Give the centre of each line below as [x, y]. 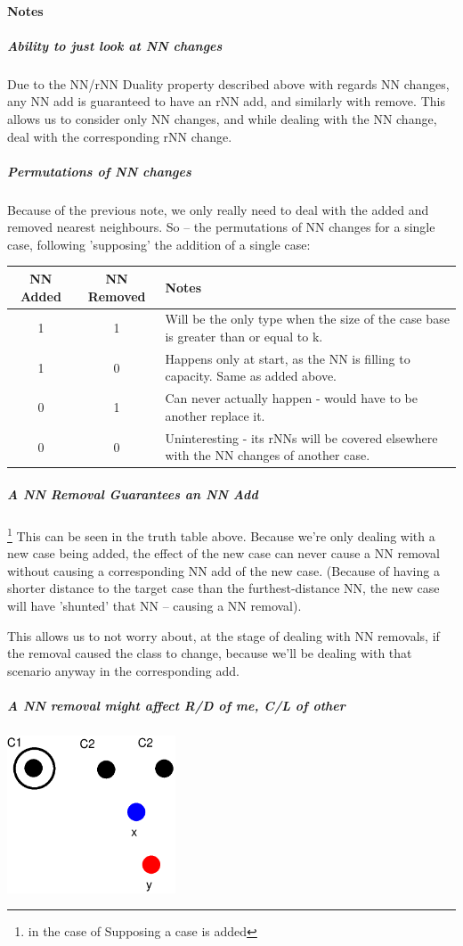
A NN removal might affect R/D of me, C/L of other [176, 705]
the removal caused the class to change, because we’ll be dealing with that [210, 653]
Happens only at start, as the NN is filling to [288, 358]
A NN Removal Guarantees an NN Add [133, 494]
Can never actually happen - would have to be [291, 398]
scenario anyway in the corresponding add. [123, 670]
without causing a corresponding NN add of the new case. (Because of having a [223, 570]
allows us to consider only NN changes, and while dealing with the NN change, [222, 118]
